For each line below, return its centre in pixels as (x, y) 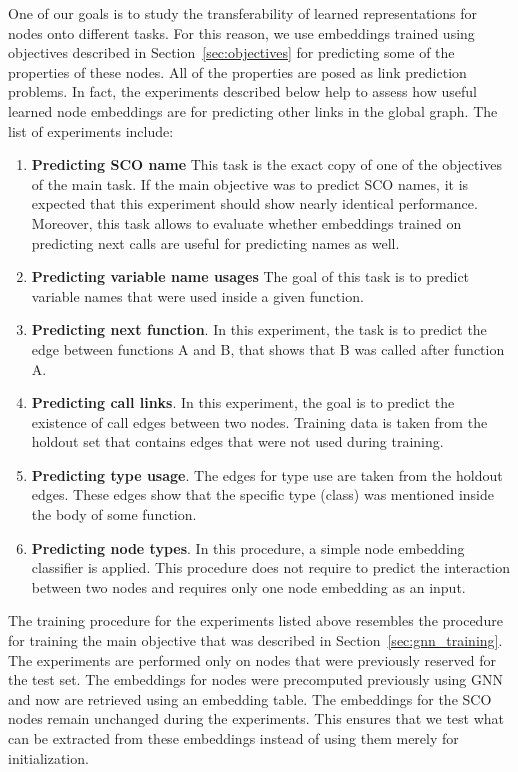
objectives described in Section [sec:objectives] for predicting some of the (231, 52)
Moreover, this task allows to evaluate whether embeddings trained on (246, 222)
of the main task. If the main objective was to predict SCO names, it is (250, 183)
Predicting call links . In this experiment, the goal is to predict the (243, 402)
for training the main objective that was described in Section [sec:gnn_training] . (255, 640)
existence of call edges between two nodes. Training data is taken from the (259, 421)
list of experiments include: (91, 130)
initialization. (48, 757)
